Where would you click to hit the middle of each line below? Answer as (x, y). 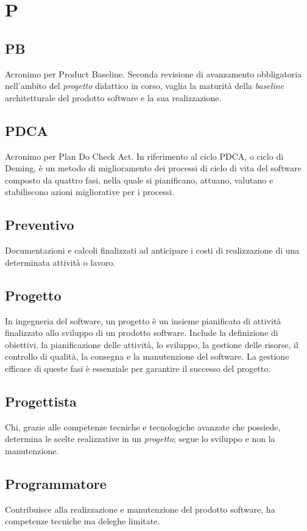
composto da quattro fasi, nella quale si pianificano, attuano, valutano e (139, 180)
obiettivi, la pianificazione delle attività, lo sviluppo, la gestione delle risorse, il (152, 344)
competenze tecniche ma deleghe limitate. (83, 521)
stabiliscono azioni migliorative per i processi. (90, 192)
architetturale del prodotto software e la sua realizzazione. (113, 97)
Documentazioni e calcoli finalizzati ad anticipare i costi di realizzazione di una (152, 250)
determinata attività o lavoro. (60, 262)
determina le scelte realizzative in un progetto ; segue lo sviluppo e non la (140, 439)
